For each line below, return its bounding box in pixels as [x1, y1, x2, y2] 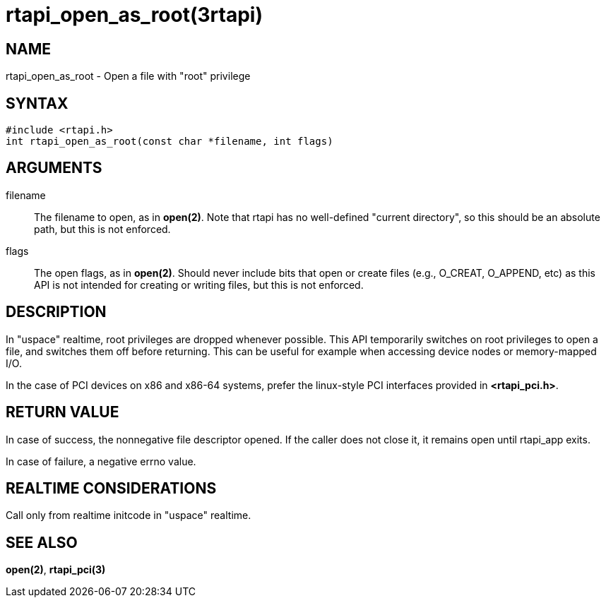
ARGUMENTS [6, 159, 102, 177]
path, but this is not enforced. [34, 222, 171, 235]
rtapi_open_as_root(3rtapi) [6, 3, 263, 27]
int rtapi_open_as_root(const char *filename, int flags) [6, 136, 333, 148]
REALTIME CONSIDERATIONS [6, 479, 217, 497]
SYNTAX [6, 94, 69, 112]
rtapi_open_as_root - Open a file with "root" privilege [6, 70, 251, 83]
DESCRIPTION [6, 303, 107, 321]
